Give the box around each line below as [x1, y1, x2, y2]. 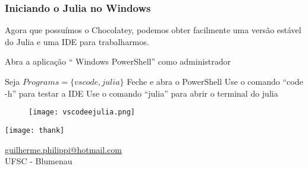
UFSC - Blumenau [5, 155, 73, 167]
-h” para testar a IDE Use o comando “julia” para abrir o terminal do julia [5, 87, 278, 99]
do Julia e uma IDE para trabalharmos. [5, 35, 149, 47]
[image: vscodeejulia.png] [29, 108, 135, 117]
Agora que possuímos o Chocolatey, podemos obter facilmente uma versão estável [5, 24, 301, 36]
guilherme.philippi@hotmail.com [5, 143, 122, 155]
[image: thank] [5, 126, 65, 135]
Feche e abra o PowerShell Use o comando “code [127, 75, 303, 87]
